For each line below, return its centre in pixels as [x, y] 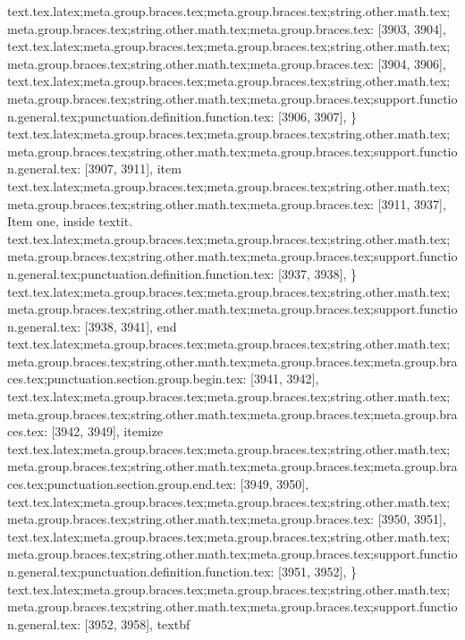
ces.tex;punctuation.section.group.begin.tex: [127, 379]
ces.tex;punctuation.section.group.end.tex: [122, 484]
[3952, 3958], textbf [137, 623]
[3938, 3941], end [131, 326]
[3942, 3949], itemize [107, 431]
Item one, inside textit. [70, 221]
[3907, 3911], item [133, 168]
